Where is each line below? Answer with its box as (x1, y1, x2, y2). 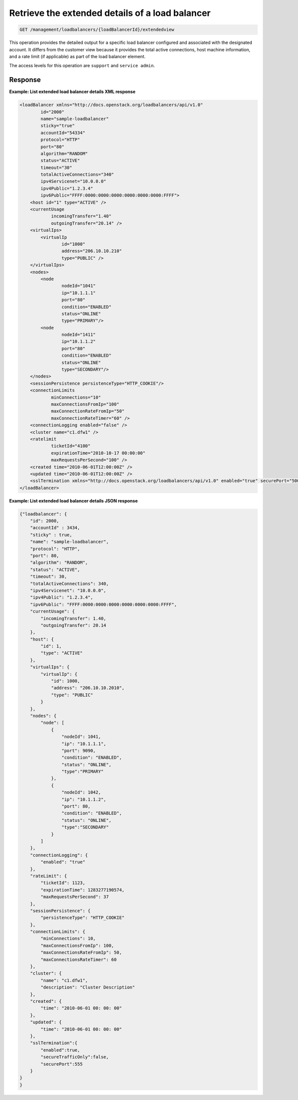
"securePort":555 (40, 1061, 83, 1067)
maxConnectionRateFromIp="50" (51, 408, 125, 414)
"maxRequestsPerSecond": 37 (40, 894, 109, 900)
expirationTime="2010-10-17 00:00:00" (51, 450, 146, 456)
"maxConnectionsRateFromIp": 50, (40, 950, 122, 955)
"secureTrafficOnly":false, (40, 1054, 109, 1060)
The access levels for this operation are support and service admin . (9, 63, 155, 69)
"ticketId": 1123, (40, 880, 85, 886)
